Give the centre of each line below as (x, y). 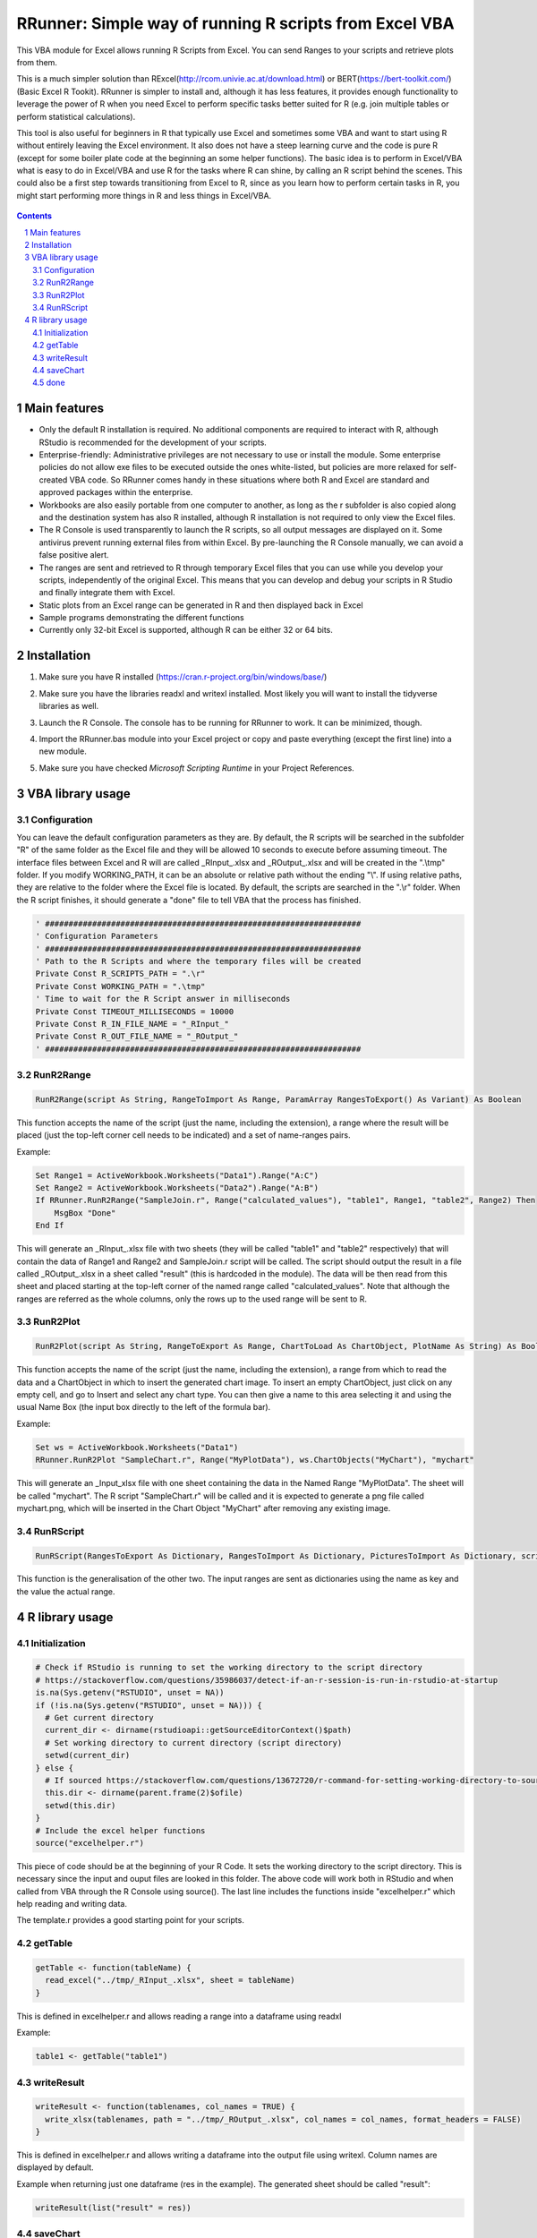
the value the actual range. (66, 1591)
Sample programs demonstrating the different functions (142, 618)
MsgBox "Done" (85, 1213)
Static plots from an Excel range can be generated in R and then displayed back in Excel (201, 605)
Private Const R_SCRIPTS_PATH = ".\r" (120, 974)
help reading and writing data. (72, 1904)
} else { (55, 1768)
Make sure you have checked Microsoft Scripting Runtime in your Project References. (197, 768)
